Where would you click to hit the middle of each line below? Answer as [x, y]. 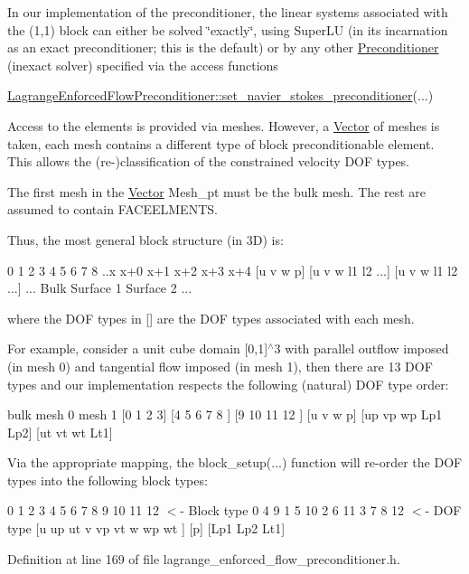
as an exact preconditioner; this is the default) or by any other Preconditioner [223, 47]
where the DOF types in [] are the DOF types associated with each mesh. [211, 318]
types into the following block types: [108, 480]
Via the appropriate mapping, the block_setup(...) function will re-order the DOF [235, 462]
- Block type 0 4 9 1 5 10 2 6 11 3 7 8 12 [292, 510]
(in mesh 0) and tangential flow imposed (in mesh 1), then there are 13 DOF [220, 366]
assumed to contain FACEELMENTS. [113, 209]
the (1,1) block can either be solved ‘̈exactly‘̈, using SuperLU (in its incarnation [228, 29]
